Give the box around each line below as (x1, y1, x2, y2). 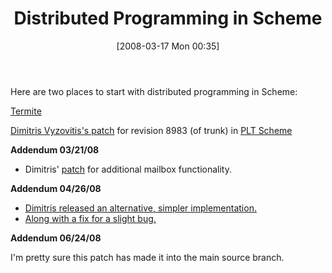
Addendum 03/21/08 (10, 143, 100, 156)
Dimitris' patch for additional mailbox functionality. (24, 163, 232, 175)
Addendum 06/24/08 (10, 232, 102, 244)
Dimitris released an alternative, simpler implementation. (24, 202, 257, 214)
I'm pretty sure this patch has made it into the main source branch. (10, 251, 285, 263)
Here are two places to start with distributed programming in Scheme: (10, 85, 298, 97)
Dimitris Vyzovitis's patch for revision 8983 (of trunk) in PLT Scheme (10, 124, 293, 136)
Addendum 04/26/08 (10, 182, 102, 194)
